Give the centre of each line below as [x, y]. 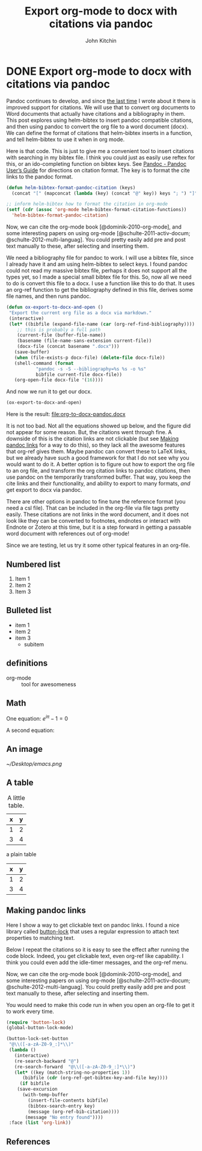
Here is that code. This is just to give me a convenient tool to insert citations [100, 151]
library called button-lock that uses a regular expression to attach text [93, 931]
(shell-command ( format [44, 363]
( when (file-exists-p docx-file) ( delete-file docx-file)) [90, 358]
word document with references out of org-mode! [68, 534]
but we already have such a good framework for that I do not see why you [98, 458]
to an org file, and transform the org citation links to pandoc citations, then [98, 471]
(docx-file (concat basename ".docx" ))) [68, 347]
